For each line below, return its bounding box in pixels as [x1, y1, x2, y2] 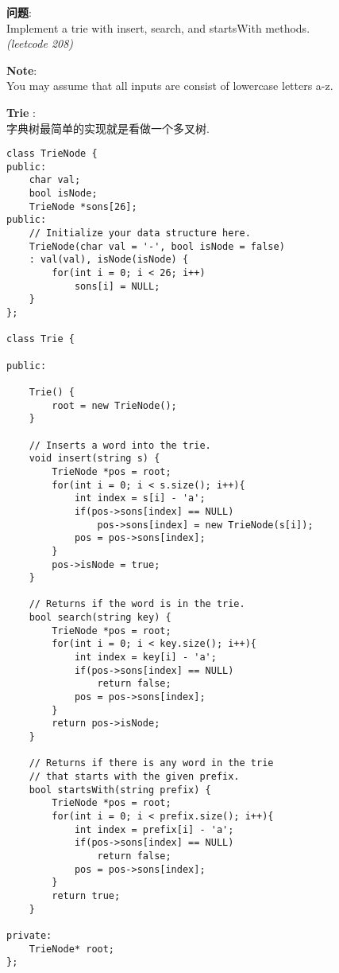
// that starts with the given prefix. [29, 771, 240, 782]
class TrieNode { [6, 148, 98, 160]
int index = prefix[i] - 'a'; [74, 823, 234, 835]
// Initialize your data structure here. [29, 228, 251, 239]
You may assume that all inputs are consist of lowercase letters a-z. [6, 77, 333, 94]
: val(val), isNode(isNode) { [29, 254, 189, 266]
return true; [52, 889, 121, 901]
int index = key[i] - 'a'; [74, 652, 217, 664]
